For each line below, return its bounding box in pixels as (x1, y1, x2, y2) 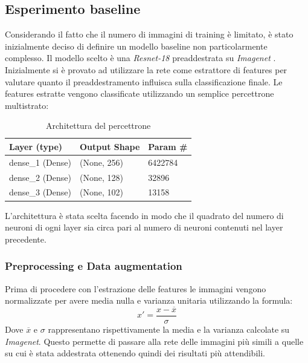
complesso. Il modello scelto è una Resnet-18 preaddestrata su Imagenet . (5, 51, 276, 64)
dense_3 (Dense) (9, 186, 71, 198)
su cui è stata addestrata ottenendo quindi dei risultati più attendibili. (5, 347, 265, 359)
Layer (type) (9, 140, 63, 152)
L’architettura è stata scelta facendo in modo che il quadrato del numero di (5, 209, 284, 221)
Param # (148, 140, 188, 152)
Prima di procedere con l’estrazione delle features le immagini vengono (5, 282, 266, 295)
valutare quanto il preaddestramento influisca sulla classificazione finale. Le (5, 75, 283, 88)
